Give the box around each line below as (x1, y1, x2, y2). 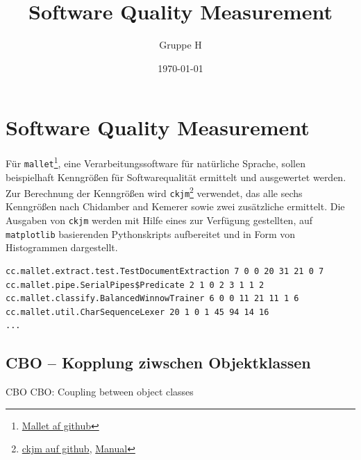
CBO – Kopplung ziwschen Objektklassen (6, 352, 311, 373)
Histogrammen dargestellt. (6, 240, 118, 255)
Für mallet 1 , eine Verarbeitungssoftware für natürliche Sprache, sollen (6, 154, 305, 170)
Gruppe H (159, 37, 202, 52)
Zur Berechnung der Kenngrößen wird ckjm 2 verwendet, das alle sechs (6, 184, 303, 200)
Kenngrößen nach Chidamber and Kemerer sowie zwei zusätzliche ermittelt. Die (6, 199, 345, 214)
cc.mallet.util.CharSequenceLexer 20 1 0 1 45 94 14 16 (6, 307, 269, 317)
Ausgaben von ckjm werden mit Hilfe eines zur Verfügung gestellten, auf (6, 213, 313, 228)
